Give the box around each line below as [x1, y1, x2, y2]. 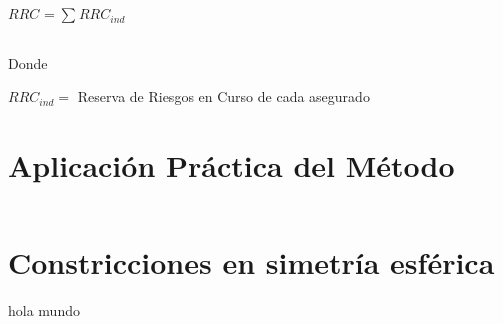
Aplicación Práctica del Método [8, 145, 455, 186]
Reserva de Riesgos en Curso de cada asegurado [77, 86, 370, 107]
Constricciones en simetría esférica [8, 242, 495, 283]
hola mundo [8, 300, 80, 321]
